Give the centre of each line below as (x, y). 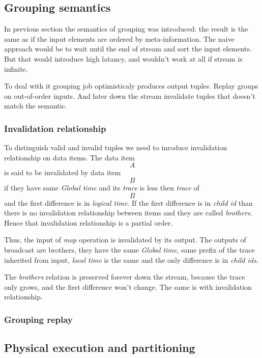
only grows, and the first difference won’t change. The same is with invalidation (128, 286)
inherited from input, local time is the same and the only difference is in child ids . (131, 259)
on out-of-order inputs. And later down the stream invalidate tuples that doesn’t (130, 95)
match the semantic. (36, 106)
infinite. (16, 68)
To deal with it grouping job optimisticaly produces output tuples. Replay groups (131, 86)
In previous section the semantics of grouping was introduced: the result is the (126, 29)
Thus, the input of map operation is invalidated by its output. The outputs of (125, 240)
